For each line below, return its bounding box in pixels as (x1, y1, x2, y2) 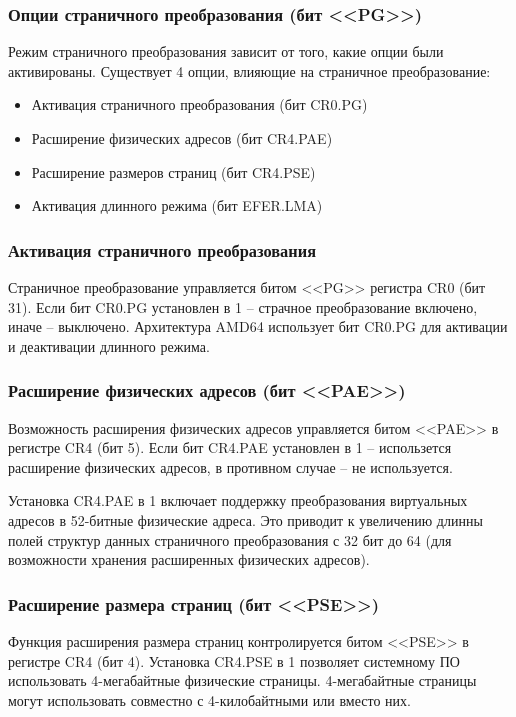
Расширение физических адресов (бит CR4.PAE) (31, 128, 333, 148)
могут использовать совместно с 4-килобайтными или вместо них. (8, 689, 411, 710)
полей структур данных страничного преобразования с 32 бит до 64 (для (8, 529, 452, 550)
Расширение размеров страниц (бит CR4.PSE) (31, 161, 316, 182)
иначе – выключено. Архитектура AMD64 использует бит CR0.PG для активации (8, 316, 508, 337)
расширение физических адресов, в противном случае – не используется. (8, 456, 453, 477)
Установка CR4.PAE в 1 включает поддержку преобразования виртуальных (8, 490, 468, 511)
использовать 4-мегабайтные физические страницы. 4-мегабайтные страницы (8, 670, 477, 691)
